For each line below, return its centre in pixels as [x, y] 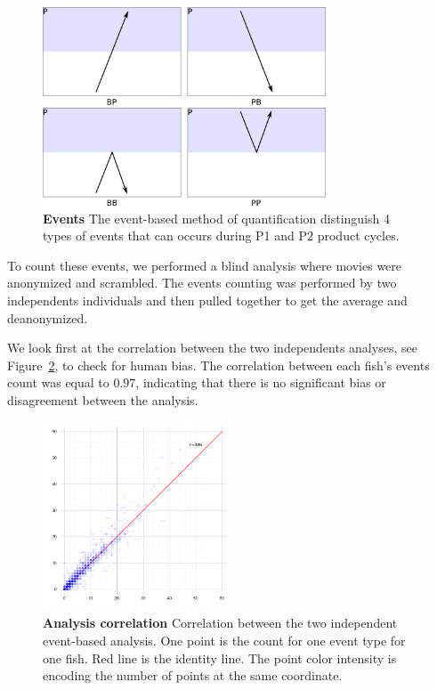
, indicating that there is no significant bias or [261, 382]
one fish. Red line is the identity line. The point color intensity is [220, 658]
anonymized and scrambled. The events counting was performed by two [202, 283]
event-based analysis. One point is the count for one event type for [224, 640]
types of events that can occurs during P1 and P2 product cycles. [221, 235]
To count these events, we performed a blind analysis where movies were [205, 265]
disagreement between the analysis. [103, 399]
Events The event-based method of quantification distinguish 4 [216, 218]
